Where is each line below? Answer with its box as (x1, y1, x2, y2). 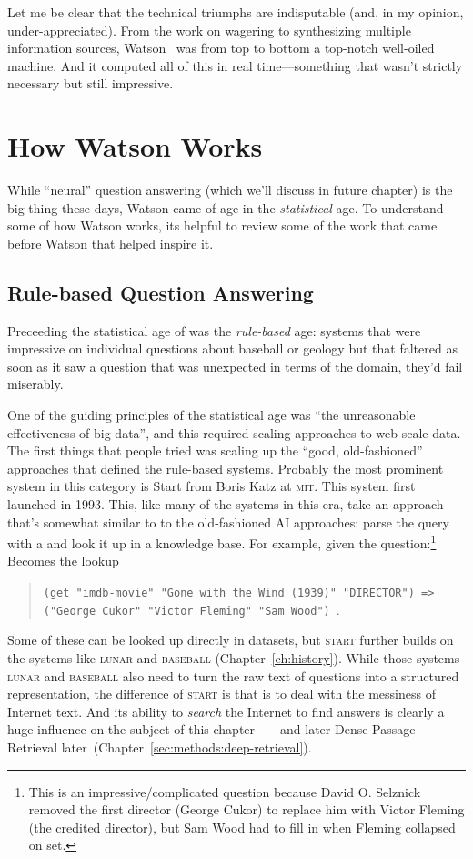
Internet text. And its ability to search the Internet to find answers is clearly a (7, 701, 445, 721)
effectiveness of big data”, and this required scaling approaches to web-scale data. (7, 423, 461, 442)
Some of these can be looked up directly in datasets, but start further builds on (7, 630, 454, 649)
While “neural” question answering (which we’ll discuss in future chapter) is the (7, 180, 453, 199)
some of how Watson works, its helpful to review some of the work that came (7, 216, 438, 235)
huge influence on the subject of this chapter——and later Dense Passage (7, 720, 416, 739)
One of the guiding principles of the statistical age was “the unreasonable (7, 405, 416, 424)
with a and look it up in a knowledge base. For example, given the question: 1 (7, 531, 437, 552)
